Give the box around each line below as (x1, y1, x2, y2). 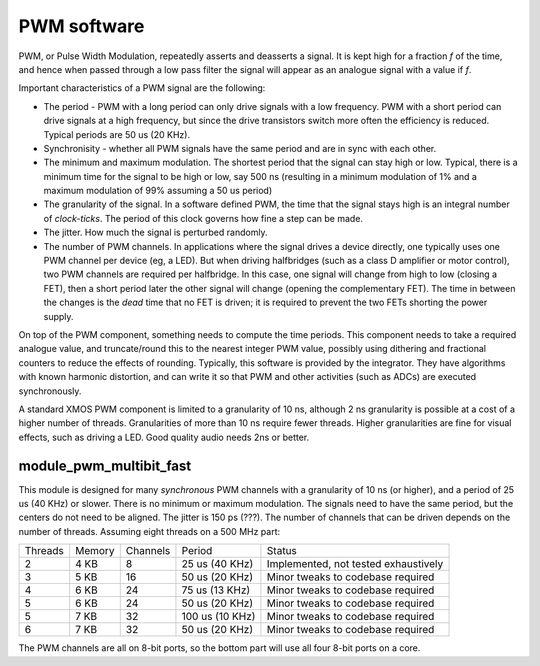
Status (266, 544, 297, 558)
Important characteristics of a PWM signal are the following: (18, 82, 266, 94)
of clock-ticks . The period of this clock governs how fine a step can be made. (43, 212, 364, 224)
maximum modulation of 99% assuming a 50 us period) (43, 185, 273, 197)
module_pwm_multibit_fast (18, 457, 192, 474)
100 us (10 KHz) (181, 610, 256, 624)
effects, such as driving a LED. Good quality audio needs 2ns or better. (18, 431, 310, 443)
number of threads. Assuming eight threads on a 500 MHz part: (18, 525, 281, 537)
